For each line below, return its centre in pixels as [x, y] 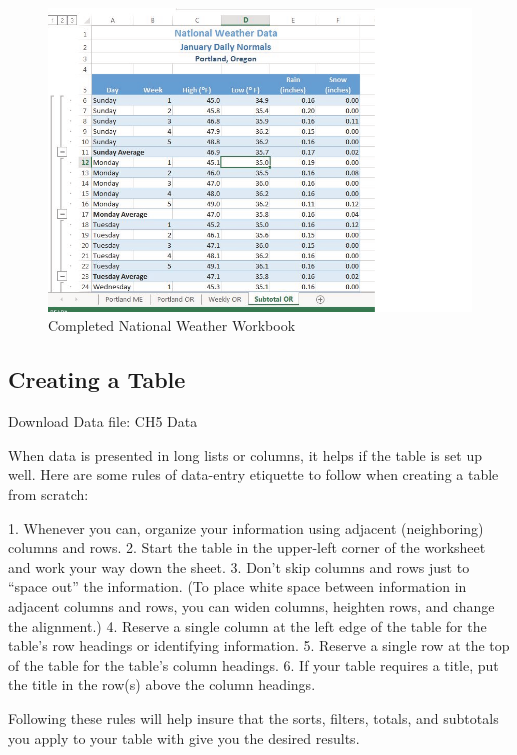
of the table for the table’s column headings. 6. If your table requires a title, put [253, 664]
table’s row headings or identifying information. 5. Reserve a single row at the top [259, 645]
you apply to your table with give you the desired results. [184, 737]
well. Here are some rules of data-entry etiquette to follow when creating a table [253, 474]
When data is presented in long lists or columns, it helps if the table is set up [245, 454]
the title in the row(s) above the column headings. [162, 684]
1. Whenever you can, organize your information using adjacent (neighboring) [246, 527]
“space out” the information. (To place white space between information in [237, 586]
